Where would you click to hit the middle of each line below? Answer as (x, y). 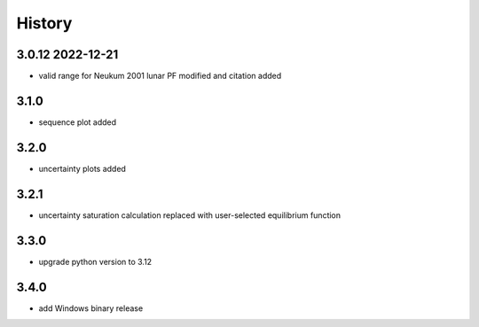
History (44, 23)
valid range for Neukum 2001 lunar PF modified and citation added (160, 76)
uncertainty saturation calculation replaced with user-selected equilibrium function (190, 215)
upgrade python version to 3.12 (95, 261)
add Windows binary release (91, 308)
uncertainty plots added (82, 168)
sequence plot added (78, 122)
